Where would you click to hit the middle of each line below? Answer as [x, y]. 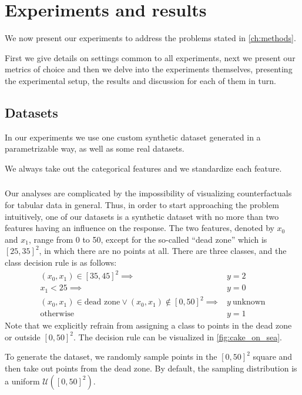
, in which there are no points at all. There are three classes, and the [163, 251]
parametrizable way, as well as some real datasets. [95, 148]
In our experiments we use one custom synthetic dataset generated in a [133, 137]
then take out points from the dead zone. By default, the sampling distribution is [151, 368]
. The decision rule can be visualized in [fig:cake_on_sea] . [178, 337]
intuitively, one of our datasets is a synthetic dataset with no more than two [142, 216]
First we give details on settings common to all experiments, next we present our [150, 57]
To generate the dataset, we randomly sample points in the [111, 356]
